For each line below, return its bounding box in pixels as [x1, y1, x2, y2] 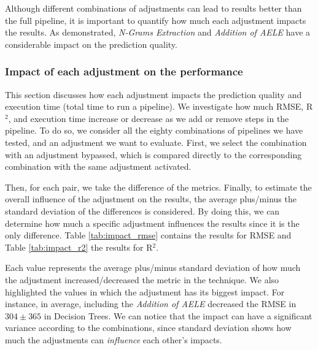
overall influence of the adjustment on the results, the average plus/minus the [5, 192, 297, 205]
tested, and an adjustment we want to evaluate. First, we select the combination [5, 135, 307, 148]
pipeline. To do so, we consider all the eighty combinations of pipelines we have [5, 124, 303, 137]
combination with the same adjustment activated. [5, 160, 192, 173]
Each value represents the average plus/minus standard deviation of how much [5, 261, 301, 274]
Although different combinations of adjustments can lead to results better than [5, 2, 302, 14]
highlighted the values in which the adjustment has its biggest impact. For [5, 285, 285, 298]
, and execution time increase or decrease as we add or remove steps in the [8, 112, 289, 124]
